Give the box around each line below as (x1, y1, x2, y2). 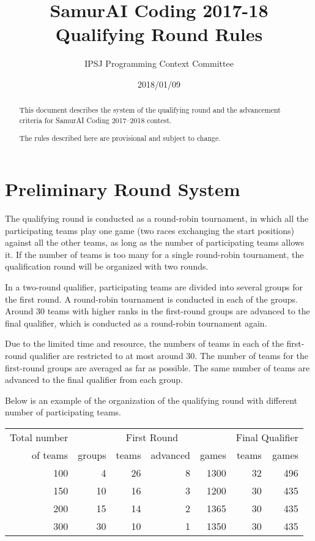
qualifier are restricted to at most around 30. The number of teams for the (29, 349, 308, 362)
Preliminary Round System (5, 176, 240, 202)
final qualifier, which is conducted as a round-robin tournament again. (5, 316, 267, 329)
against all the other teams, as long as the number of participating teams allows (5, 236, 305, 249)
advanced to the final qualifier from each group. (5, 373, 183, 386)
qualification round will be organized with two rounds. (5, 260, 209, 273)
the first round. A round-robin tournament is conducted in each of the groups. (5, 292, 298, 305)
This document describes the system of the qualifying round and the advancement (19, 105, 281, 115)
